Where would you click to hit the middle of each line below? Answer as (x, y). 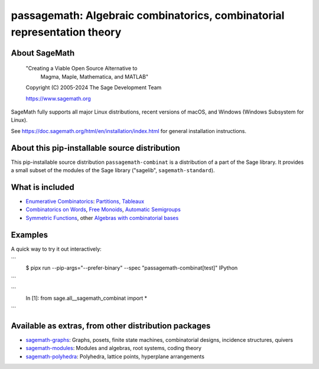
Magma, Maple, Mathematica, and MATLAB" (95, 76)
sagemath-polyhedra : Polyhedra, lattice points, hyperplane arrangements (115, 356)
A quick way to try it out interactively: (56, 249)
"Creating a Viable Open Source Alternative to (82, 69)
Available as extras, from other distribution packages (111, 326)
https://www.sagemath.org (58, 98)
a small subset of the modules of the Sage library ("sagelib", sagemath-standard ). (113, 170)
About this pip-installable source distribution (95, 148)
